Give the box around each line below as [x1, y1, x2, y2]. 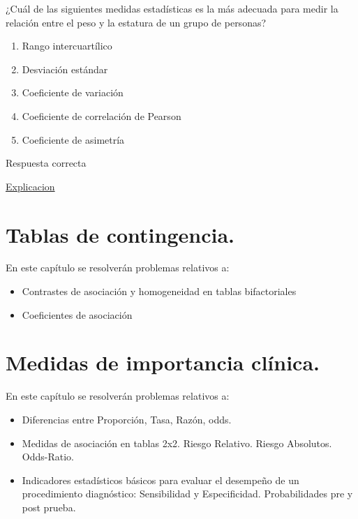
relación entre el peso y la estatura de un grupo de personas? [6, 15, 267, 29]
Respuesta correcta [6, 156, 87, 170]
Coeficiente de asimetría [22, 132, 125, 146]
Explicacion [6, 179, 55, 193]
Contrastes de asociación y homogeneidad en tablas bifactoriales [22, 284, 297, 299]
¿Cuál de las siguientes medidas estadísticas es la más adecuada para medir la [6, 1, 338, 15]
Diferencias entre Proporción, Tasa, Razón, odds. [22, 412, 232, 426]
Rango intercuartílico [22, 38, 112, 53]
